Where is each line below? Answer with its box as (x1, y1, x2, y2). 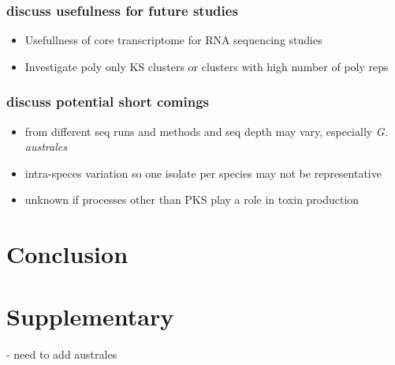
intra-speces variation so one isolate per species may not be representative (24, 164, 382, 181)
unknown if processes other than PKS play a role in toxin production (24, 191, 360, 208)
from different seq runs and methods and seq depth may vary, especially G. (24, 122, 388, 139)
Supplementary (6, 299, 174, 332)
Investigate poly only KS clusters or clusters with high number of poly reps (24, 58, 389, 74)
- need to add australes (6, 345, 117, 362)
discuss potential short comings (6, 92, 210, 111)
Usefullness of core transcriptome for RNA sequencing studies (24, 32, 322, 48)
